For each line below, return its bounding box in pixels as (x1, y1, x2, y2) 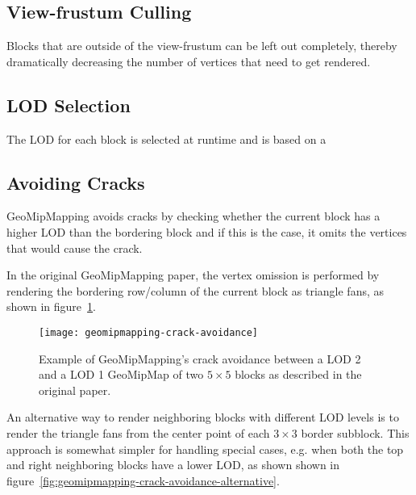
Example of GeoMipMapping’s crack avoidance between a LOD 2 (39, 350, 361, 367)
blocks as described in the (235, 366, 362, 383)
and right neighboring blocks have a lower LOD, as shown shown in (6, 456, 340, 473)
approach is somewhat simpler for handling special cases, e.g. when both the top (6, 440, 404, 457)
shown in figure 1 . (6, 298, 96, 315)
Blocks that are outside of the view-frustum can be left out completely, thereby (6, 37, 397, 54)
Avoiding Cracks (6, 170, 145, 195)
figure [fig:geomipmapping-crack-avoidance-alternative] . (6, 472, 280, 489)
